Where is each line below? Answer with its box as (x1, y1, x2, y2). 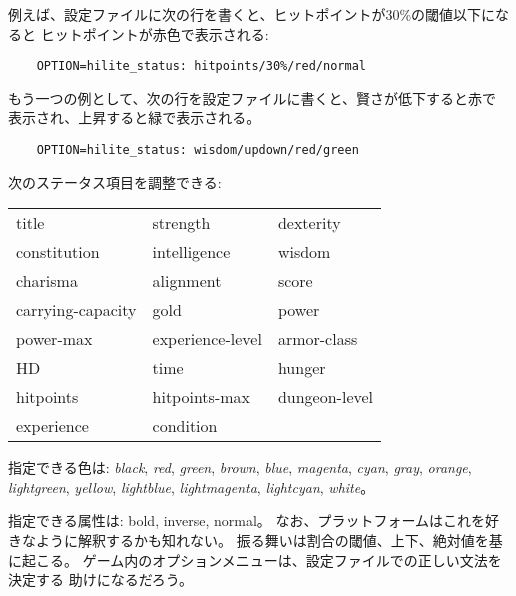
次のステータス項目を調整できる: (8, 171, 222, 192)
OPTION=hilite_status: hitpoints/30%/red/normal (36, 59, 366, 74)
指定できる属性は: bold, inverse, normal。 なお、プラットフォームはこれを (8, 510, 486, 531)
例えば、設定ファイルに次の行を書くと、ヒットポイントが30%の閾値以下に (8, 4, 496, 24)
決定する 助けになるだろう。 (8, 569, 193, 590)
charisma (16, 269, 78, 293)
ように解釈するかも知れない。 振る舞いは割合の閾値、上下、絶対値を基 (35, 530, 503, 551)
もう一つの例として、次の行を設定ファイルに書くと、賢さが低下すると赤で (8, 87, 496, 108)
